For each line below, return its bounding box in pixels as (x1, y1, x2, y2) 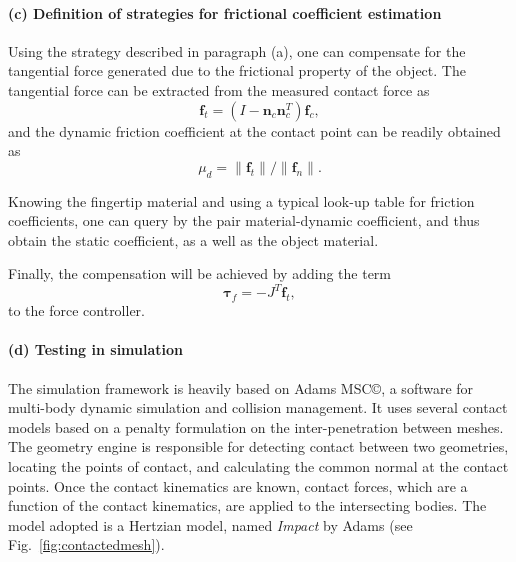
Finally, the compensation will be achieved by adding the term (8, 263, 391, 284)
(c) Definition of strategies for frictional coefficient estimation (8, 2, 442, 23)
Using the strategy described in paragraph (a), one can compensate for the (8, 40, 466, 61)
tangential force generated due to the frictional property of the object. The (8, 60, 466, 81)
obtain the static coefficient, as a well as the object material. (8, 229, 379, 250)
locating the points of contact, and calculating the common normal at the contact (8, 456, 509, 476)
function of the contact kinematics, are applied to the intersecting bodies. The (8, 495, 487, 516)
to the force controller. (8, 300, 146, 321)
